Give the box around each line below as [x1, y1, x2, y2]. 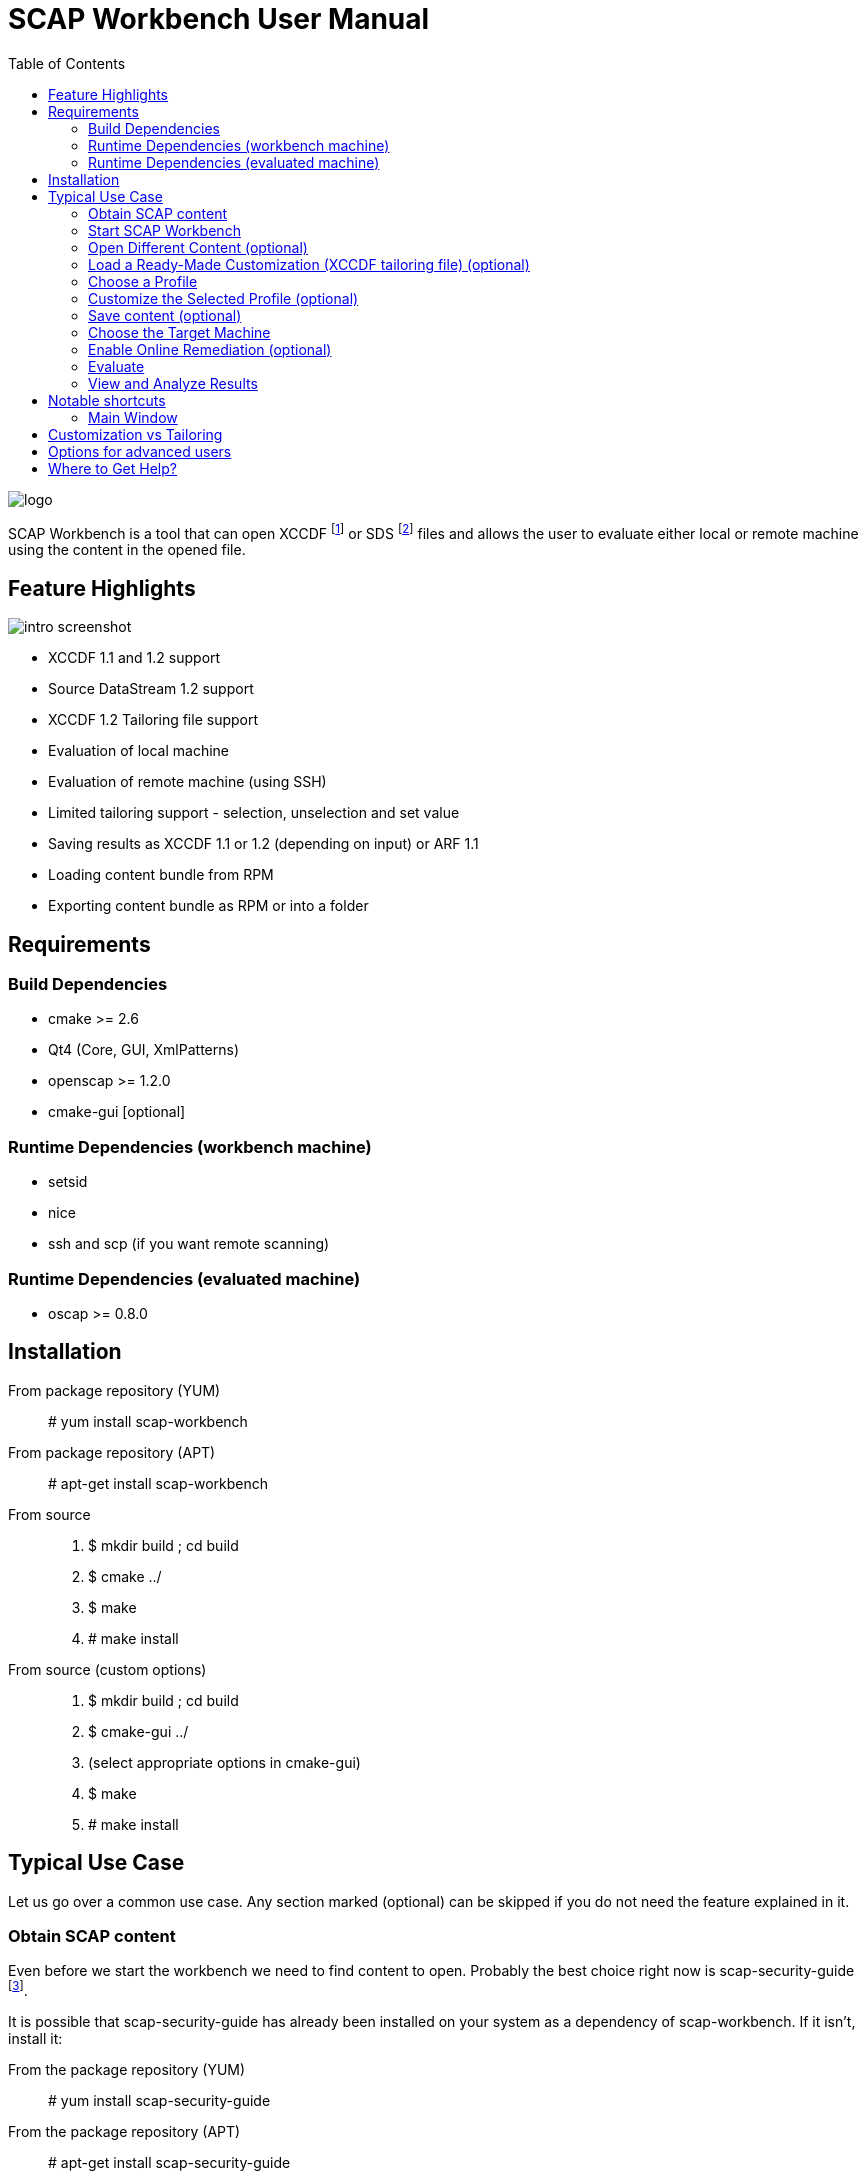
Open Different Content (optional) [88, 238, 308, 256]
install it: [8, 2030, 63, 2048]
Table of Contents [8, 54, 126, 72]
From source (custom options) [8, 1660, 207, 1678]
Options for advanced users [48, 442, 232, 460]
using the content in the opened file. [8, 541, 246, 559]
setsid [48, 1173, 88, 1191]
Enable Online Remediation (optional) [88, 340, 332, 358]
